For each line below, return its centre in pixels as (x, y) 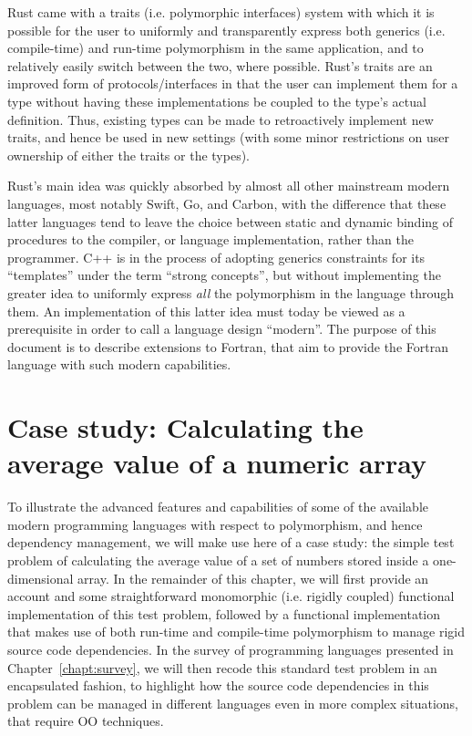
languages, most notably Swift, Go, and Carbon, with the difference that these (227, 203)
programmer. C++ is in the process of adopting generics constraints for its (216, 257)
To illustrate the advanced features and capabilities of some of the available (218, 507)
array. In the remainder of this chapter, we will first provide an (253, 578)
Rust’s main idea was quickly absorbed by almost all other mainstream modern (229, 186)
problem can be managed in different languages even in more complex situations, (233, 703)
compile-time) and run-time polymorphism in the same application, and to (215, 48)
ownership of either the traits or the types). (128, 155)
